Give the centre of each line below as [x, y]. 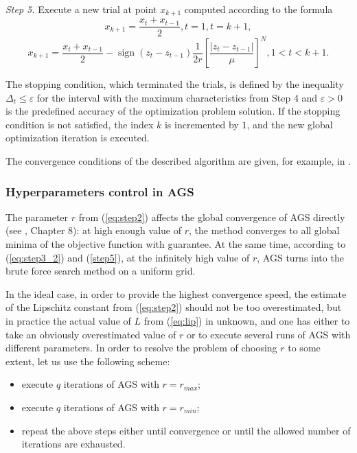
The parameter [37, 217]
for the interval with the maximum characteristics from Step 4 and [177, 97]
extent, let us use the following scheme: [88, 361]
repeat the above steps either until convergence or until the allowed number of [186, 430]
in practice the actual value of [68, 320]
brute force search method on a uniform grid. [101, 271]
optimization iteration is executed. [78, 138]
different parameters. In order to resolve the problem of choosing [141, 348]
